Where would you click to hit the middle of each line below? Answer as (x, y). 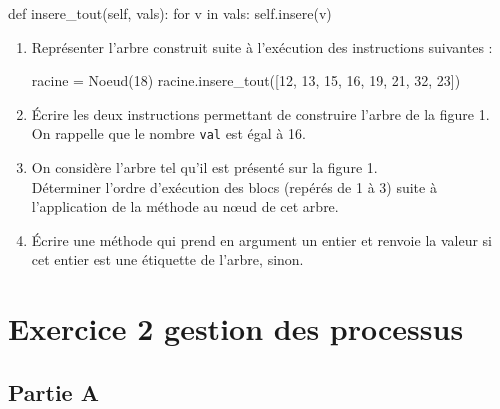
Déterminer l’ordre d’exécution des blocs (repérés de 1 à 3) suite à (234, 186)
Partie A (53, 391)
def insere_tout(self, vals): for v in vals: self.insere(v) (170, 13)
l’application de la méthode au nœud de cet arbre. (185, 206)
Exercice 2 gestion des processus (236, 328)
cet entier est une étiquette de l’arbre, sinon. (167, 259)
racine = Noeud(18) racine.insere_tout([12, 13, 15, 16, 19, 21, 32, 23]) (246, 80)
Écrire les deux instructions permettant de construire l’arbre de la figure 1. (260, 113)
